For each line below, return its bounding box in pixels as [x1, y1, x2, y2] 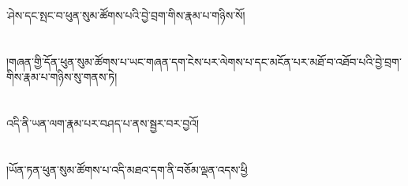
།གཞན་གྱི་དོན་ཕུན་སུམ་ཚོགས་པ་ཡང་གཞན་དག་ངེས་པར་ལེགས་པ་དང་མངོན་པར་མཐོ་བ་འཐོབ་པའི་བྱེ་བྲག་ [6, 53, 402, 69]
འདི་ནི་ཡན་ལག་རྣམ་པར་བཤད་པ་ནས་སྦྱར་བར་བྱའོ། [6, 115, 200, 132]
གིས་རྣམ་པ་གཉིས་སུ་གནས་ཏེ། [6, 69, 118, 85]
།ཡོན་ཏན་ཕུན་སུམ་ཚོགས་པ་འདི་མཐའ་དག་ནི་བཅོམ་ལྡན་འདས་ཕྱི [6, 161, 248, 177]
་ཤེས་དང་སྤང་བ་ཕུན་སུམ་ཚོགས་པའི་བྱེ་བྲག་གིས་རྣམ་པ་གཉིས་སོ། [6, 7, 245, 23]
